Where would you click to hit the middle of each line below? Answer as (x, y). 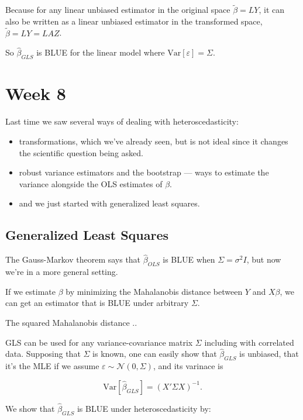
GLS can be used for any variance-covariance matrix (99, 342)
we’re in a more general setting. (62, 272)
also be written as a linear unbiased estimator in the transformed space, (134, 21)
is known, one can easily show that (155, 354)
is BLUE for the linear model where (101, 52)
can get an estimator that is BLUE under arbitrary (97, 303)
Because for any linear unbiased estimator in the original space (118, 10)
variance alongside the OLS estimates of (91, 183)
